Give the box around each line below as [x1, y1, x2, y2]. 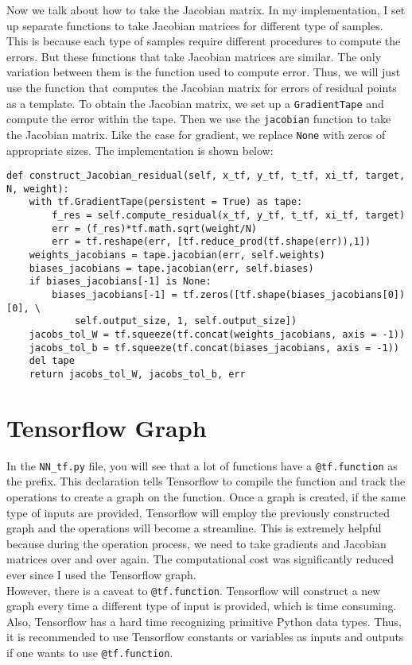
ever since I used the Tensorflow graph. [6, 566, 196, 582]
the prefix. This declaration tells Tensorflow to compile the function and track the [6, 473, 406, 489]
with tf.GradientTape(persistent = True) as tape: [29, 196, 303, 208]
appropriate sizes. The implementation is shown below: [6, 141, 274, 158]
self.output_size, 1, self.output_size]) [74, 315, 297, 327]
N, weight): [6, 183, 69, 195]
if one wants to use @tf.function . [6, 644, 173, 660]
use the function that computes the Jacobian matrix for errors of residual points [6, 79, 397, 95]
